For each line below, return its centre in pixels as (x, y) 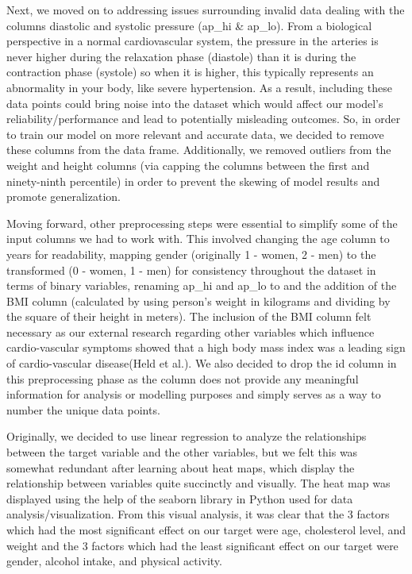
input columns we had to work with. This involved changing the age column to (198, 239)
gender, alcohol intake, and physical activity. (114, 561)
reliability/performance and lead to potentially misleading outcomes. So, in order (204, 119)
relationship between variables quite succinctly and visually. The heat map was (198, 483)
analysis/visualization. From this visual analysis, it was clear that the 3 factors (198, 514)
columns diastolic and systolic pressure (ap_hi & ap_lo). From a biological (189, 25)
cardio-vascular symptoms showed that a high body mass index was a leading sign (206, 347)
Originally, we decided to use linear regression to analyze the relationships (187, 436)
